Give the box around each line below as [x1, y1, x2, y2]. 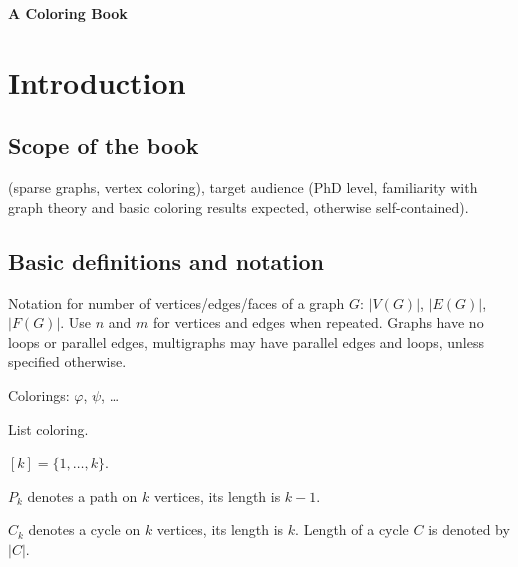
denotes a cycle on [28, 519, 141, 540]
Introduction [8, 61, 186, 102]
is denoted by [428, 519, 510, 540]
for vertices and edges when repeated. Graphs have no [153, 312, 484, 333]
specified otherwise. [8, 351, 127, 372]
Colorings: [8, 384, 70, 405]
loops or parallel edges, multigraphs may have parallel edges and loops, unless [8, 331, 484, 352]
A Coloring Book [8, 3, 128, 23]
